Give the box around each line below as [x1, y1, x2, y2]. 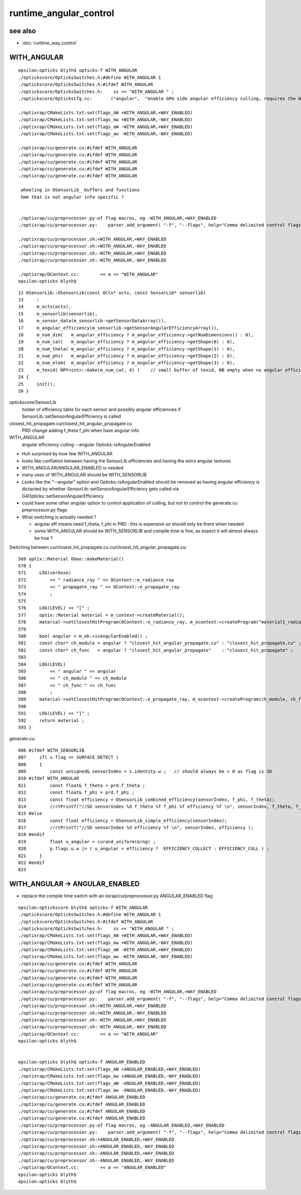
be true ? [34, 535, 53, 541]
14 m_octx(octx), [18, 304, 71, 310]
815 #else [18, 811, 42, 816]
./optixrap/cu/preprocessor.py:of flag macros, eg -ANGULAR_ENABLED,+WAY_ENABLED [18, 1122, 225, 1128]
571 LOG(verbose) [18, 570, 71, 576]
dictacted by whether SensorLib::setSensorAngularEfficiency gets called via [22, 486, 179, 492]
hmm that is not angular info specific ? [21, 194, 124, 200]
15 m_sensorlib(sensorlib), [18, 311, 98, 316]
